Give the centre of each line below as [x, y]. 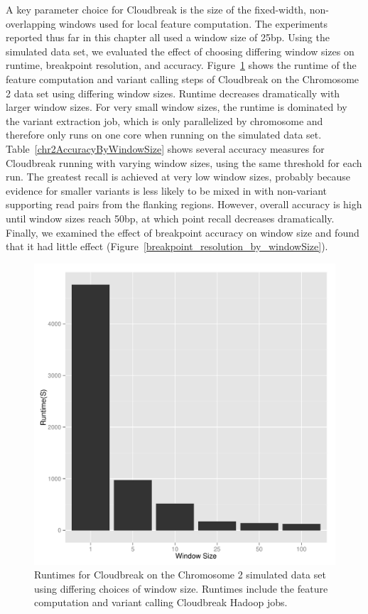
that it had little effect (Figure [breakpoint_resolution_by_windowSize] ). [167, 246]
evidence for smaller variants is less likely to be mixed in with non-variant [167, 190]
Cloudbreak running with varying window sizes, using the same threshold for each [184, 162]
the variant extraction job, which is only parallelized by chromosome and [164, 120]
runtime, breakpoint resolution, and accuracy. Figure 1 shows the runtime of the [181, 65]
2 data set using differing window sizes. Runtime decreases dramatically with [173, 93]
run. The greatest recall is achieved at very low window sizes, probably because [178, 177]
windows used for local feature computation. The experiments [194, 23]
